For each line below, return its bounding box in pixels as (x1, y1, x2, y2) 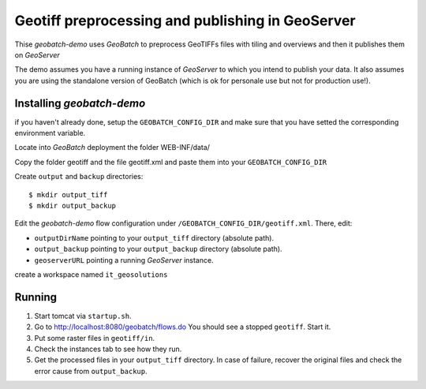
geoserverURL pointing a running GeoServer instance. (34, 255, 214, 264)
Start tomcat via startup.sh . (34, 311, 132, 320)
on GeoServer (14, 50, 60, 59)
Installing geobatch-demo (14, 96, 146, 110)
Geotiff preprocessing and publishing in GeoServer (14, 12, 356, 29)
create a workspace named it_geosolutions (14, 269, 168, 279)
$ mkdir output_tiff (28, 190, 108, 199)
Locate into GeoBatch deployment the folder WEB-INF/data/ (14, 143, 211, 152)
